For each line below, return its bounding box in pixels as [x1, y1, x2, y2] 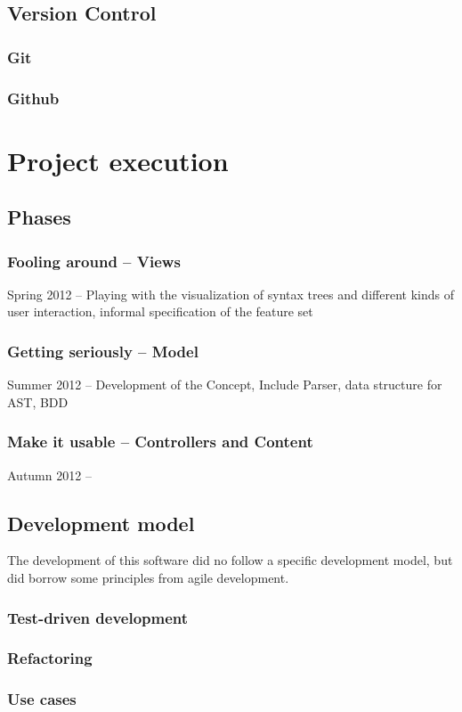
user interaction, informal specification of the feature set [7, 302, 313, 321]
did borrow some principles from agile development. [7, 569, 289, 587]
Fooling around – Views [7, 250, 181, 272]
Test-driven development [7, 606, 189, 628]
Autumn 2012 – [7, 465, 92, 484]
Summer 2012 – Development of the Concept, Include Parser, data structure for [7, 375, 442, 394]
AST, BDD [7, 392, 69, 411]
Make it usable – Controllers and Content [7, 430, 313, 453]
